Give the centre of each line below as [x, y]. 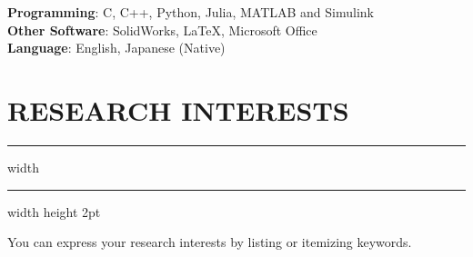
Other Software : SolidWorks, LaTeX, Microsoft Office [162, 30]
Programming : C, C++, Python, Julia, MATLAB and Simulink [191, 12]
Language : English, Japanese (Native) [116, 48]
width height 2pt [54, 211]
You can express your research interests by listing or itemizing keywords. [210, 242]
